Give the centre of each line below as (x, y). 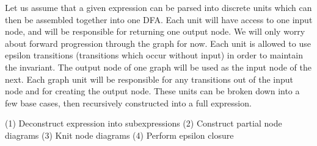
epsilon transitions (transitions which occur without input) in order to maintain (154, 55)
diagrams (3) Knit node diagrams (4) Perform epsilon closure (119, 135)
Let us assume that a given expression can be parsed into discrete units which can (158, 7)
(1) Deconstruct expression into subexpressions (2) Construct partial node (144, 123)
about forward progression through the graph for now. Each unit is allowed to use (158, 43)
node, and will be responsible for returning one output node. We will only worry (155, 31)
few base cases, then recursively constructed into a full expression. (128, 103)
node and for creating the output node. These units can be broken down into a (152, 91)
